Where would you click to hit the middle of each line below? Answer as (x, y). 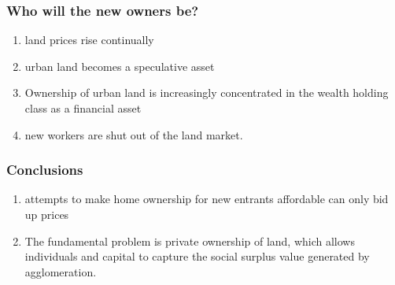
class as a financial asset (83, 108)
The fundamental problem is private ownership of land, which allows (190, 241)
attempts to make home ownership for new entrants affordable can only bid (207, 199)
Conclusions (45, 170)
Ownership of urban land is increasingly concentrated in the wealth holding (207, 93)
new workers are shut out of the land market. (134, 134)
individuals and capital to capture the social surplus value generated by (197, 256)
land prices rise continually (89, 40)
